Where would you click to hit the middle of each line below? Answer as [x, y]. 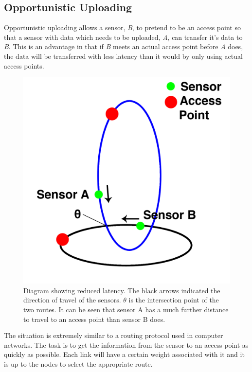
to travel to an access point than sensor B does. [94, 319]
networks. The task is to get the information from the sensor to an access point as [126, 345]
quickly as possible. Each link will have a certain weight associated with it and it [124, 354]
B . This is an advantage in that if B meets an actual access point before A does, [124, 46]
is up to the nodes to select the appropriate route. [78, 363]
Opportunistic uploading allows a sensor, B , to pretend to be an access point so [122, 27]
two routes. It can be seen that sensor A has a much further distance [126, 309]
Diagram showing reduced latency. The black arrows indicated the [122, 290]
